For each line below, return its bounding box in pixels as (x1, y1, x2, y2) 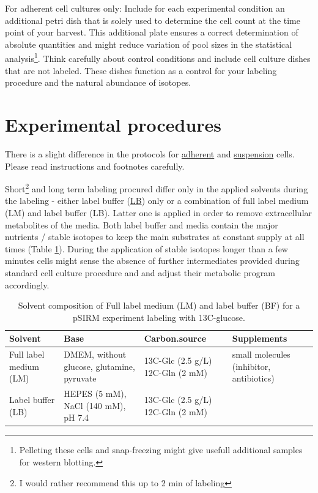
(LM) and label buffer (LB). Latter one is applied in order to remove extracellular (5, 206, 312, 219)
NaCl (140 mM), (64, 399, 126, 412)
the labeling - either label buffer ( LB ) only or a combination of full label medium (5, 194, 309, 207)
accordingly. (5, 278, 50, 291)
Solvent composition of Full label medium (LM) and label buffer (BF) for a (18, 299, 300, 312)
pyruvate (64, 372, 97, 385)
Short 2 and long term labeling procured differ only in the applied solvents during (5, 181, 308, 195)
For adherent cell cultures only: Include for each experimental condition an (5, 2, 285, 14)
